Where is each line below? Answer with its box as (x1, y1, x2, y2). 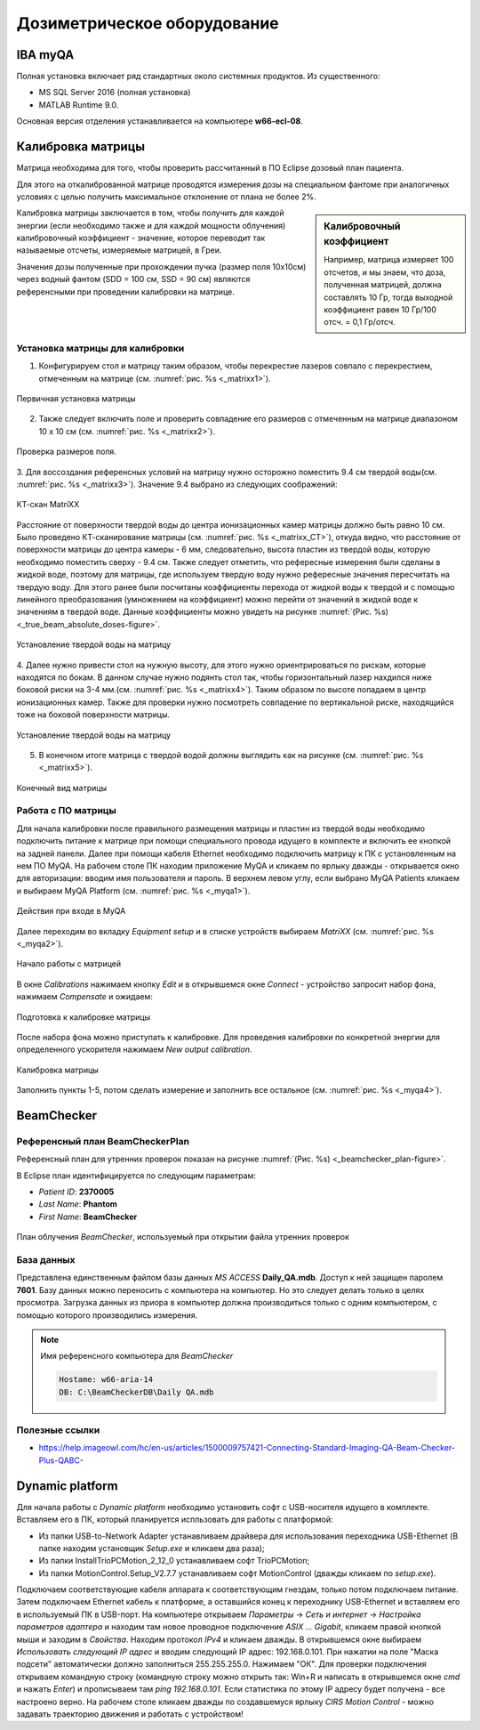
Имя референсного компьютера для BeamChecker (40, 1351, 234, 1362)
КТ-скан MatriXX (16, 499, 80, 510)
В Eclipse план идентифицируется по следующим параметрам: (16, 1170, 257, 1181)
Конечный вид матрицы (16, 782, 107, 793)
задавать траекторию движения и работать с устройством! (16, 1709, 244, 1719)
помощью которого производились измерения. (16, 1309, 198, 1321)
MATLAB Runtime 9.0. (38, 99, 119, 110)
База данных (16, 1253, 76, 1265)
